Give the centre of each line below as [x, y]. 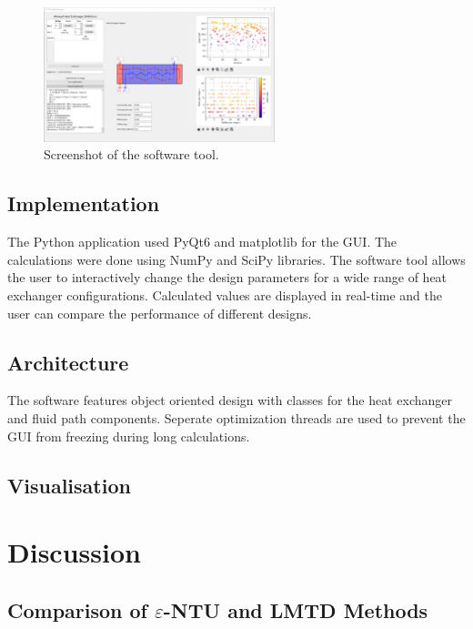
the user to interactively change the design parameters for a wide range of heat [227, 277]
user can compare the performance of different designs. [160, 313]
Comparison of [77, 609]
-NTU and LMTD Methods [296, 609]
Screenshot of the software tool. [131, 154]
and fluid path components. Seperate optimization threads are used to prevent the [236, 417]
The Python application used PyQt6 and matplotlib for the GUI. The [202, 242]
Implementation [84, 203]
